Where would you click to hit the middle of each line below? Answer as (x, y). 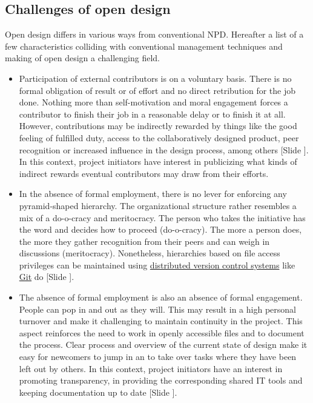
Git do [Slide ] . (47, 277)
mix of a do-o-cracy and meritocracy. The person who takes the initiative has (162, 217)
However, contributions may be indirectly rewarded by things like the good (158, 126)
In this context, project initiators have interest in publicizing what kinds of (158, 162)
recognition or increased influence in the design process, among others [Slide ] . (164, 149)
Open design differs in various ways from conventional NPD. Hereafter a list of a (154, 34)
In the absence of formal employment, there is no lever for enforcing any (153, 194)
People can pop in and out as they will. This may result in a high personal (157, 309)
